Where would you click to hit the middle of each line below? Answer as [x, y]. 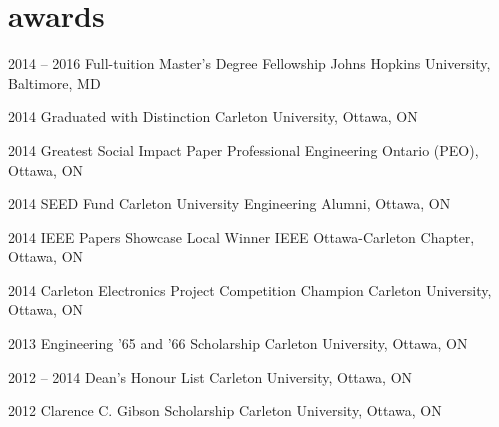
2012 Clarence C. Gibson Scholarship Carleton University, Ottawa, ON [225, 410]
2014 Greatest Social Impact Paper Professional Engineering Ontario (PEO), [243, 149]
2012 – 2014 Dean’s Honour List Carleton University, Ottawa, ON [210, 376]
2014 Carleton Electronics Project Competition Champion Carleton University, [250, 289]
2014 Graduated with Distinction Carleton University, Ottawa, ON [213, 116]
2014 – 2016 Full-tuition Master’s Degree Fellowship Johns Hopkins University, [249, 63]
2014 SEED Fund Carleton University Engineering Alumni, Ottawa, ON [229, 203]
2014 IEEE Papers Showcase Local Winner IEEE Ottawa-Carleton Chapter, [241, 236]
